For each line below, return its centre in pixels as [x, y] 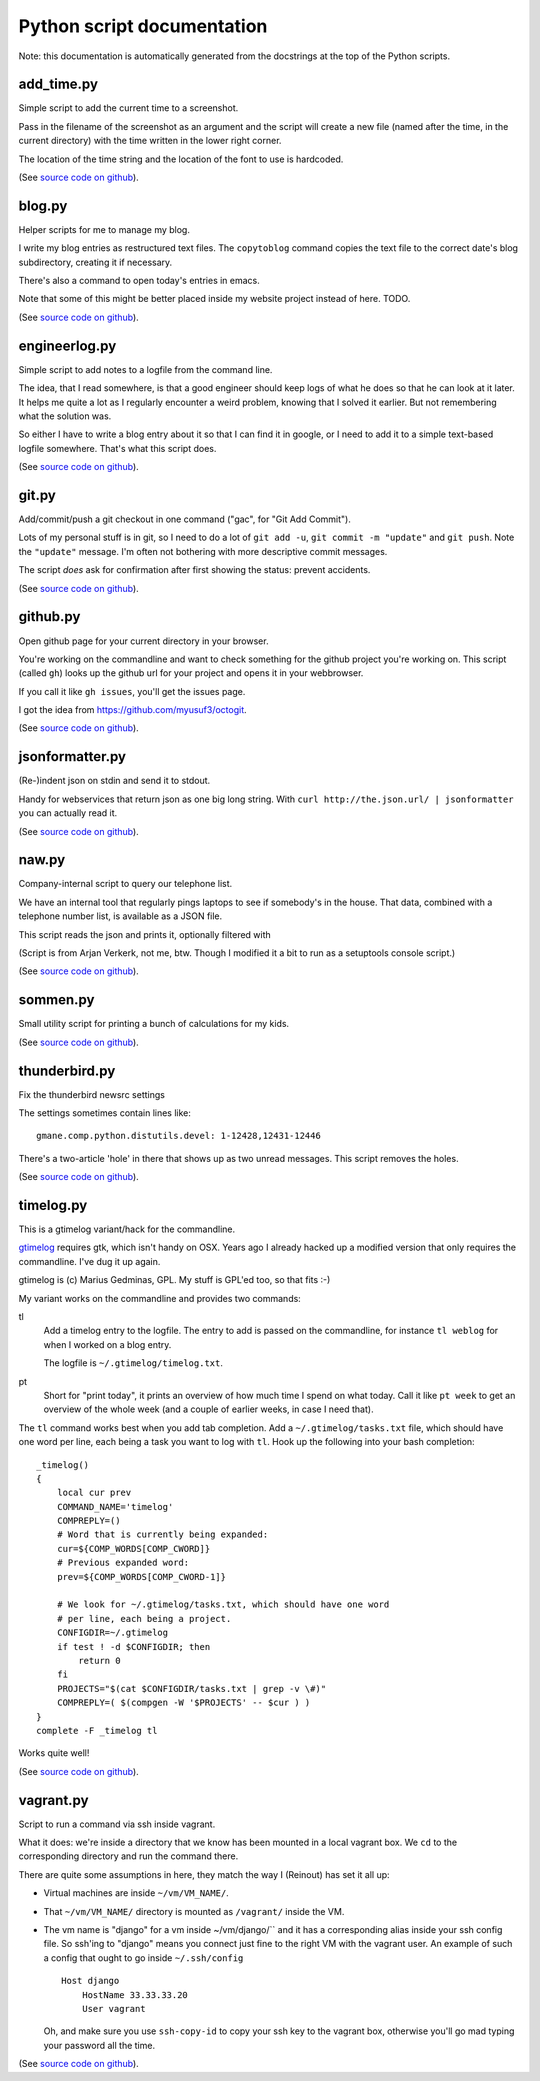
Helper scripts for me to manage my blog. [104, 229]
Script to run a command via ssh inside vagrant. [117, 1824]
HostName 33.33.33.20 [135, 1994]
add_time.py [58, 84]
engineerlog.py [67, 345]
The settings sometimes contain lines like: [105, 1112]
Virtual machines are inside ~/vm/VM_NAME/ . [136, 1893]
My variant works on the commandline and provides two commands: [160, 1298]
